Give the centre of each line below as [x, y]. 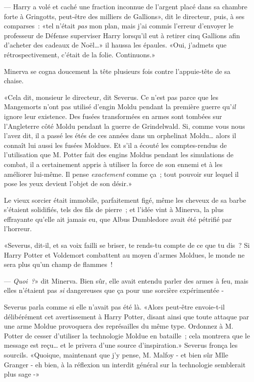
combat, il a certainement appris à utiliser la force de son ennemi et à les [113, 164]
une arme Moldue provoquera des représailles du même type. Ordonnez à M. [119, 326]
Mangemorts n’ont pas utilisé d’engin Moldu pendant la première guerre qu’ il [120, 107]
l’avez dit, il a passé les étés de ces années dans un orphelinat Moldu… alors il [120, 135]
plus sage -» [22, 374]
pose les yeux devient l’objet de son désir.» [68, 183]
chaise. [14, 81]
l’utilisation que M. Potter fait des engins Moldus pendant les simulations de [119, 155]
